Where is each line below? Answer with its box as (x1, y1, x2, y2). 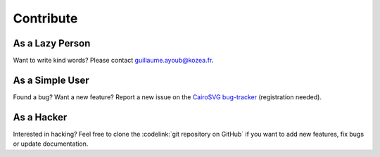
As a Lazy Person (13, 37, 91, 49)
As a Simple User (13, 74, 89, 86)
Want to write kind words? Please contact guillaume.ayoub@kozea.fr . (13, 56, 214, 65)
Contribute (13, 11, 78, 26)
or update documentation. (13, 139, 89, 148)
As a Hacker (13, 111, 68, 123)
